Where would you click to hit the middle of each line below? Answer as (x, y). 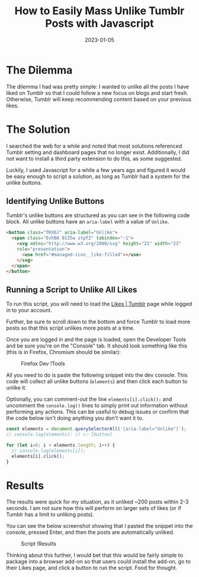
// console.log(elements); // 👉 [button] (59, 435)
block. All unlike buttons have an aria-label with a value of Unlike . (88, 222)
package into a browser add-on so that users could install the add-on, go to (99, 562)
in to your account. (29, 310)
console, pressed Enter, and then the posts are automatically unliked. (90, 533)
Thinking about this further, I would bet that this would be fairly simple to (95, 555)
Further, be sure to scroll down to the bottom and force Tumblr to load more (98, 322)
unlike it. (16, 388)
